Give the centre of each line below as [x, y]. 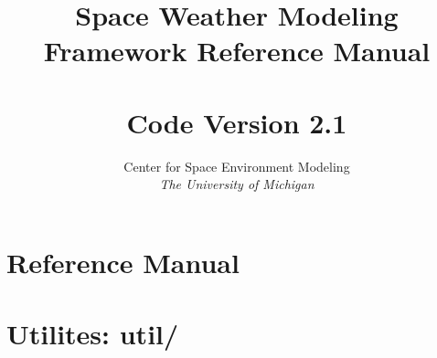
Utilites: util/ [93, 334]
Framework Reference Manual [237, 51]
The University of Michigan [237, 184]
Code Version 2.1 [237, 122]
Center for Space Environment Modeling [237, 166]
